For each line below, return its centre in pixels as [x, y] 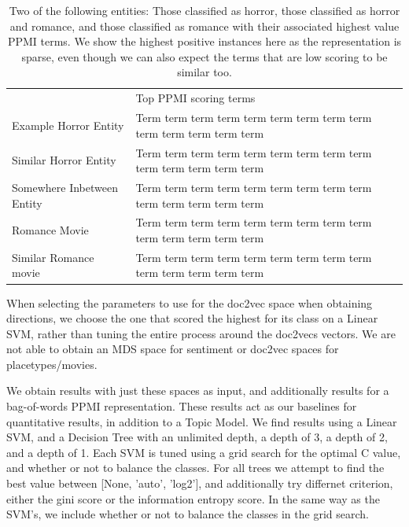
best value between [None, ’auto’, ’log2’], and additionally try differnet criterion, [200, 483]
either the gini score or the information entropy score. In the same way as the [193, 498]
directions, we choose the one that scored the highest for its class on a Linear [192, 318]
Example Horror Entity [68, 125]
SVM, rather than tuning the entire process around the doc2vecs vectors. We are [201, 333]
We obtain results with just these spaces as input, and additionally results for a [198, 391]
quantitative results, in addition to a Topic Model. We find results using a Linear [202, 421]
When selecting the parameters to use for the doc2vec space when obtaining [190, 302]
